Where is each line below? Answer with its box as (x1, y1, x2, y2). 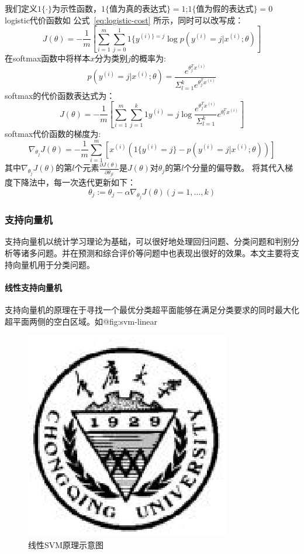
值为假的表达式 (196, 5, 254, 13)
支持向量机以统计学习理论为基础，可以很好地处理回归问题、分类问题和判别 (5, 235, 291, 247)
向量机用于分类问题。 (12, 258, 95, 270)
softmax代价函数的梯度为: (5, 128, 101, 140)
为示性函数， (51, 2, 101, 14)
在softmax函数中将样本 (5, 51, 91, 64)
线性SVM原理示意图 (28, 538, 104, 550)
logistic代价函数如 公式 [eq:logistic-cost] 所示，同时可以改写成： (5, 13, 244, 26)
